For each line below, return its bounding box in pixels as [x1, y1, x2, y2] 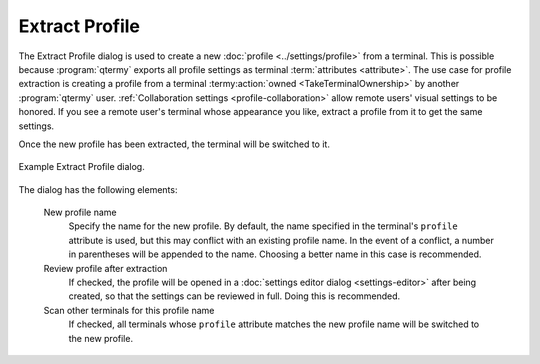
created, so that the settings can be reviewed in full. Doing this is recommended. [68, 290, 401, 302]
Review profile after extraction [43, 262, 168, 274]
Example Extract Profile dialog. [18, 161, 145, 173]
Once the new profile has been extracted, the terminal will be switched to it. [18, 138, 330, 150]
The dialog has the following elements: [18, 183, 178, 195]
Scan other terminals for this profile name [43, 304, 215, 316]
